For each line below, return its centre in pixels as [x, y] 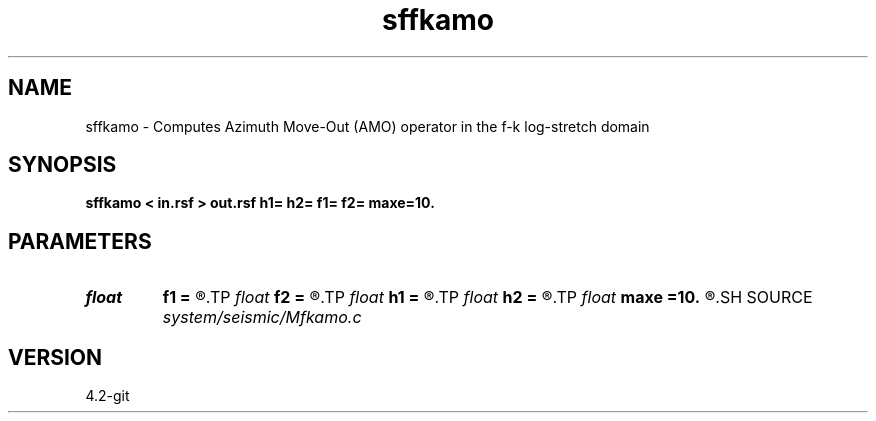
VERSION [55, 357]
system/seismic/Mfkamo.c [262, 317]
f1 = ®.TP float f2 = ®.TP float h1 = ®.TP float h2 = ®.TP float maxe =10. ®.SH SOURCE [487, 297]
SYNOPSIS [62, 165]
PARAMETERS [80, 241]
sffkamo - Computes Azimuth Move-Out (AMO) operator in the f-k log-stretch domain [367, 126]
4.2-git [107, 396]
